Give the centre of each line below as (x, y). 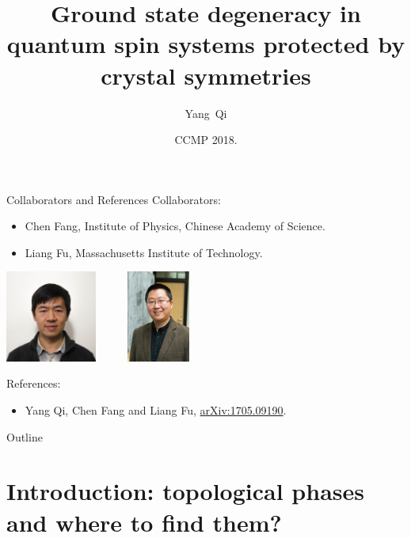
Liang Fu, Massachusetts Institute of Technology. (144, 252)
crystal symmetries (206, 75)
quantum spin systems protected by (206, 44)
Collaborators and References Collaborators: (114, 199)
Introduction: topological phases (185, 491)
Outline (25, 436)
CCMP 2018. (206, 140)
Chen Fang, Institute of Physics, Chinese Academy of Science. (175, 226)
